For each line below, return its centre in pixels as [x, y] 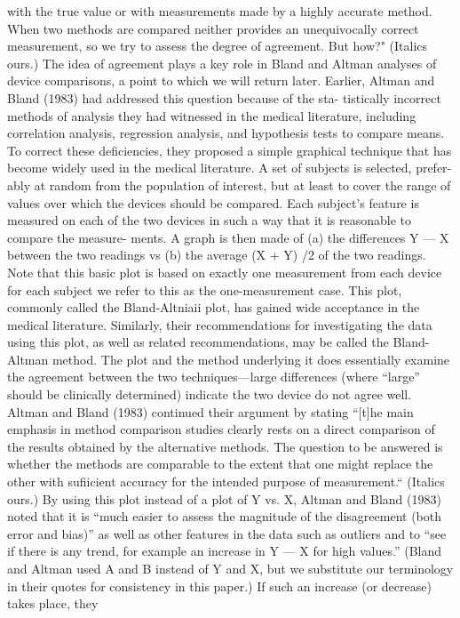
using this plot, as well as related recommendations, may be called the [198, 342]
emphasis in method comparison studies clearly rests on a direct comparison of [221, 429]
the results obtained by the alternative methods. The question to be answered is [225, 446]
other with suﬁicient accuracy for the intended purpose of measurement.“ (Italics [226, 482]
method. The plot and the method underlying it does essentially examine [251, 359]
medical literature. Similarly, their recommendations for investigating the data [220, 324]
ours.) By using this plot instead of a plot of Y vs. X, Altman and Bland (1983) [224, 498]
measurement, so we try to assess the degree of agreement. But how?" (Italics [218, 46]
